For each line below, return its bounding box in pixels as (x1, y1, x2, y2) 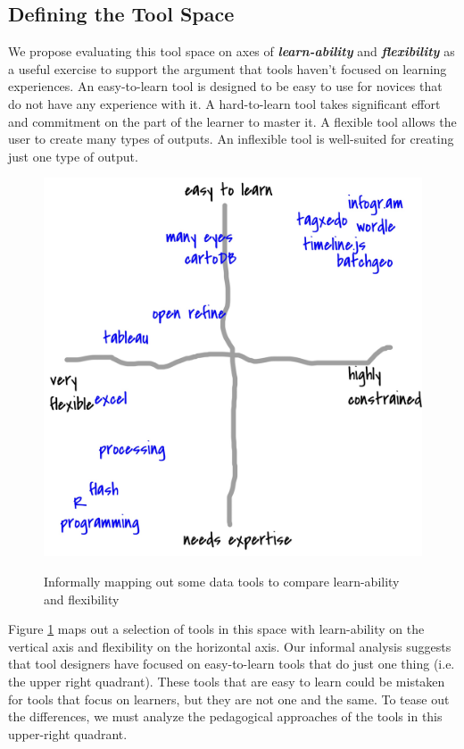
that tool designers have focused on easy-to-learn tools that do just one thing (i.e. (8, 654, 455, 673)
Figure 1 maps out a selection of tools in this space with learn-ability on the (8, 620, 425, 638)
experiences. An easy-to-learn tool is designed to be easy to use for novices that (8, 77, 443, 96)
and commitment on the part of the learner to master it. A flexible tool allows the (8, 112, 457, 130)
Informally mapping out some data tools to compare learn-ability (44, 571, 400, 590)
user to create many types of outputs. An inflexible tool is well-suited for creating (8, 129, 454, 148)
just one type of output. (8, 146, 138, 165)
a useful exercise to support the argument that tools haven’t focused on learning (8, 59, 447, 78)
